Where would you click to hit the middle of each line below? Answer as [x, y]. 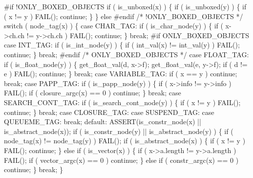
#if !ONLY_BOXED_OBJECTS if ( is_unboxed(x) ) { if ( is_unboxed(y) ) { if [125, 6]
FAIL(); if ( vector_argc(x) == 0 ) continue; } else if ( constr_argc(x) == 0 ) [121, 160]
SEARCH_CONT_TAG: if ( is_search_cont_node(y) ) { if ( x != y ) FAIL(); [122, 102]
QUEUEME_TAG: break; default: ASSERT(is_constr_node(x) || [103, 122]
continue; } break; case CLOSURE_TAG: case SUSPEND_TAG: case [109, 112]
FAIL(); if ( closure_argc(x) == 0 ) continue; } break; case [93, 93]
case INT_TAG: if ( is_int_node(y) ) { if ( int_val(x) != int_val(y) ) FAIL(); [122, 45]
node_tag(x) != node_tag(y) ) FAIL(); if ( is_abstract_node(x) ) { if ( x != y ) [125, 141]
